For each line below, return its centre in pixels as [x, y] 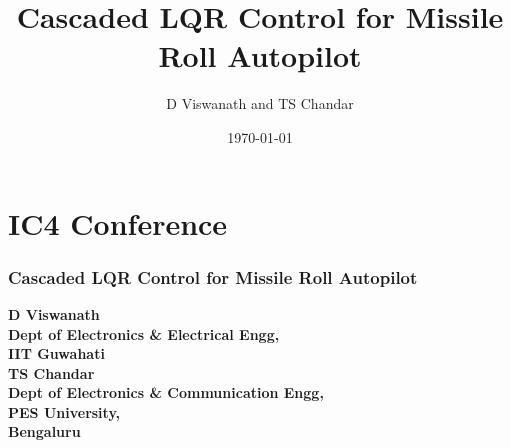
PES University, [64, 411]
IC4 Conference [118, 222]
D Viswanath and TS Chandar [260, 103]
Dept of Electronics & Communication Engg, [166, 392]
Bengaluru [44, 431]
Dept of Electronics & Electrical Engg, [144, 333]
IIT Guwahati [56, 353]
